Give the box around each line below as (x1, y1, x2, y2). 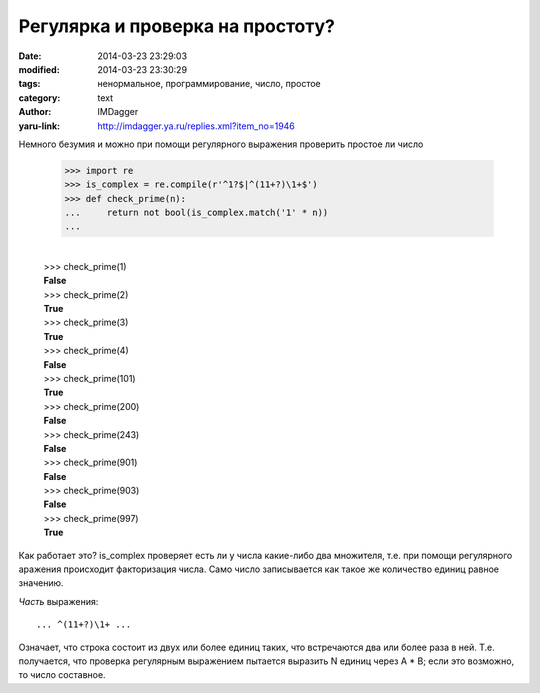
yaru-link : (18, 120, 60, 132)
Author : (18, 106, 52, 118)
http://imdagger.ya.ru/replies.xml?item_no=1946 (97, 120, 295, 132)
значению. (18, 577, 64, 589)
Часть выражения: (18, 595, 99, 607)
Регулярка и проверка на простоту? (18, 15, 335, 37)
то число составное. (18, 669, 106, 681)
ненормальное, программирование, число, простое (97, 78, 322, 90)
